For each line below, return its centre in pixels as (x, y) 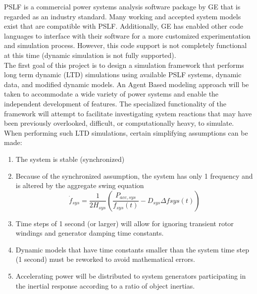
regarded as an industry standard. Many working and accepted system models (123, 16)
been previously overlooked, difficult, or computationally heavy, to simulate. (119, 123)
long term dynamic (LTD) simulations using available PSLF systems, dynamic (123, 74)
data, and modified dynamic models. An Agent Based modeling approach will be (127, 84)
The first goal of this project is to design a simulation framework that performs (124, 65)
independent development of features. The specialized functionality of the (115, 103)
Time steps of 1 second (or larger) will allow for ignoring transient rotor (125, 223)
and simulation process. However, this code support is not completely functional (126, 45)
